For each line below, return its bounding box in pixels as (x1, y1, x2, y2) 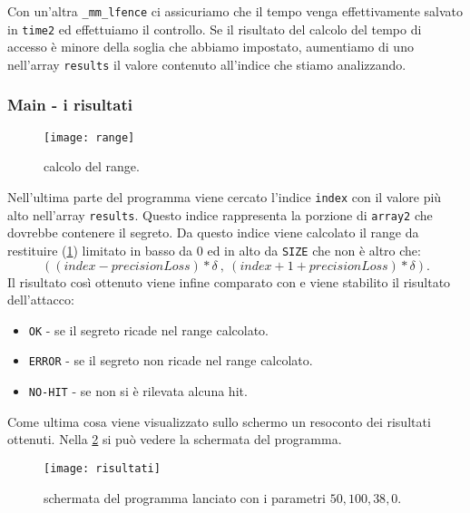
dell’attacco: (7, 290, 74, 309)
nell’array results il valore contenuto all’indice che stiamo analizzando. (7, 54, 406, 73)
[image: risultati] (44, 461, 161, 475)
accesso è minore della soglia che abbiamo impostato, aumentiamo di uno (7, 37, 414, 56)
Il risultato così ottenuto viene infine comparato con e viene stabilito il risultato (7, 272, 451, 291)
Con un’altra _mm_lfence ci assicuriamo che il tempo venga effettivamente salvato (7, 2, 463, 20)
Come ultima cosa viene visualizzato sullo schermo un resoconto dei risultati (7, 411, 431, 431)
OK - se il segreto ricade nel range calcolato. (28, 320, 269, 339)
